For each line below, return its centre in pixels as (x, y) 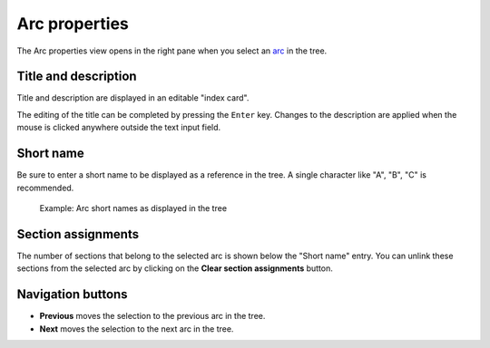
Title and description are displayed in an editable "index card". (133, 98)
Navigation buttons (72, 295)
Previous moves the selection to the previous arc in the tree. (152, 316)
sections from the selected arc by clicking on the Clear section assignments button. (175, 268)
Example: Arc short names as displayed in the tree (133, 208)
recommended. (45, 188)
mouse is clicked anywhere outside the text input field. (119, 128)
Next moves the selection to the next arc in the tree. (137, 329)
